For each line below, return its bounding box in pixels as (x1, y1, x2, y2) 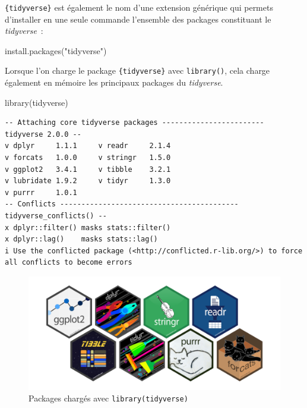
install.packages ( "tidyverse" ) (5, 44, 107, 57)
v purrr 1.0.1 (5, 188, 77, 197)
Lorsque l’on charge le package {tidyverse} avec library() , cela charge (5, 64, 270, 77)
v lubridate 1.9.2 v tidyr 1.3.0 (5, 177, 171, 186)
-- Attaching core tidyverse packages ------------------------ (5, 118, 264, 127)
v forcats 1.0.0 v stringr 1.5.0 (5, 153, 171, 162)
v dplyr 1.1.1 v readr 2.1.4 (5, 142, 171, 150)
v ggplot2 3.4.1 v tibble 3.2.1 (5, 165, 171, 174)
